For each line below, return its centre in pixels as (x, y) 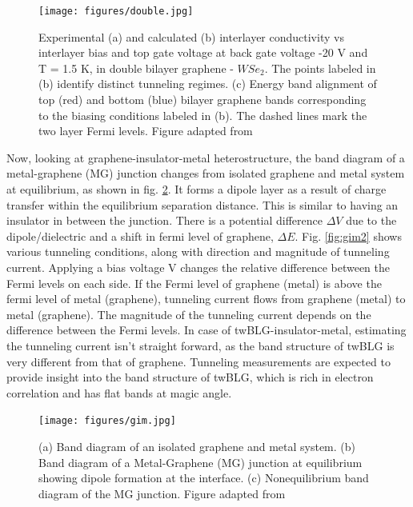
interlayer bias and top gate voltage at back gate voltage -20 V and (203, 52)
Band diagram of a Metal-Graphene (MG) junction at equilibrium (200, 462)
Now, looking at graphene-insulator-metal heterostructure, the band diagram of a (206, 157)
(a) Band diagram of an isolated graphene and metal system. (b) (197, 446)
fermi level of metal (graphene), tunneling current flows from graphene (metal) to (206, 299)
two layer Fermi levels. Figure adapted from (146, 131)
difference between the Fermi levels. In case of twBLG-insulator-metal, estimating (206, 330)
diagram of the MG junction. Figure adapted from (162, 493)
